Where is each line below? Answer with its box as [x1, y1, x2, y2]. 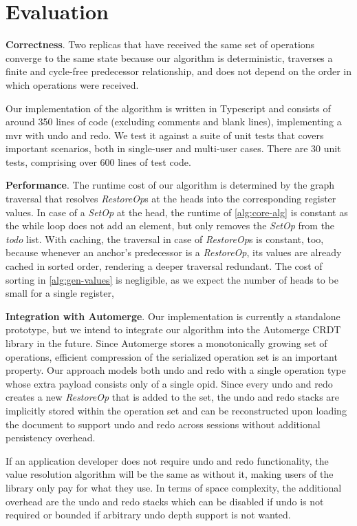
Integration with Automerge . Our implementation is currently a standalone [6, 308, 340, 323]
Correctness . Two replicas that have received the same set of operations [6, 37, 315, 52]
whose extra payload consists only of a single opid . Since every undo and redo [6, 376, 333, 390]
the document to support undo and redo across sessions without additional [6, 417, 321, 431]
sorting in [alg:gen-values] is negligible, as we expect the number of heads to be [6, 272, 338, 286]
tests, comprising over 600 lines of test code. [6, 154, 191, 169]
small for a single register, [6, 286, 114, 300]
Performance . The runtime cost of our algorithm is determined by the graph [6, 178, 335, 192]
